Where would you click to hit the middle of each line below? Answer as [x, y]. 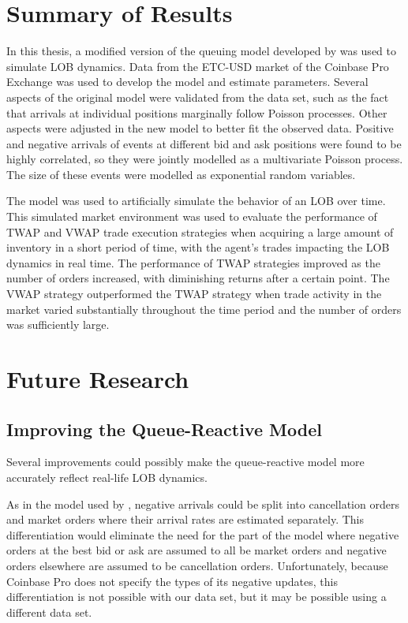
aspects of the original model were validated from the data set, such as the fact [198, 97]
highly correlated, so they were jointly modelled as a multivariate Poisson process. [205, 159]
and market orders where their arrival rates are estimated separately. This [185, 519]
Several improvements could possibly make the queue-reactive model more [185, 462]
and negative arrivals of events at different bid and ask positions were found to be [204, 143]
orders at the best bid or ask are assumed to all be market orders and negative [197, 550]
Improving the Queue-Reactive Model [164, 429]
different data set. [49, 612]
